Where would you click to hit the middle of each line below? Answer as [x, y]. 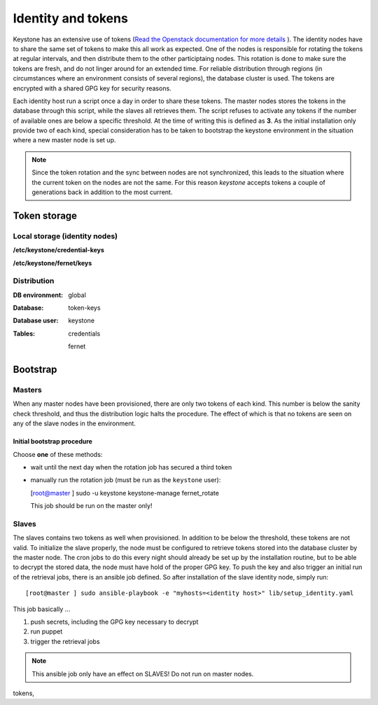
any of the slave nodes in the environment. [75, 423]
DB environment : [38, 295]
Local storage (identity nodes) [65, 236]
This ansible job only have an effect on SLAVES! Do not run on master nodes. [143, 673]
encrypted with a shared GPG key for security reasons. [92, 88]
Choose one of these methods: [58, 454]
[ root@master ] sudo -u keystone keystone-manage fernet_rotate [125, 493]
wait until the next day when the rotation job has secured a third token [131, 467]
